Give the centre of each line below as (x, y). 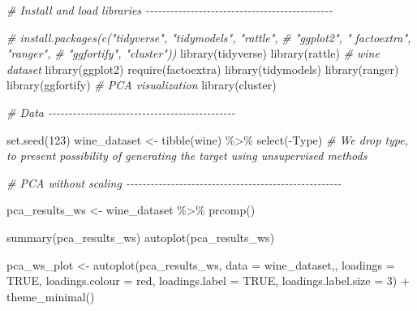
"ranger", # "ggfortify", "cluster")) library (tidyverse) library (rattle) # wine (193, 53)
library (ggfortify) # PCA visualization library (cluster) (142, 85)
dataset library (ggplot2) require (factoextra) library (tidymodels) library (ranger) (203, 69)
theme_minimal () (51, 296)
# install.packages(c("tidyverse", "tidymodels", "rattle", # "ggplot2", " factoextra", (209, 37)
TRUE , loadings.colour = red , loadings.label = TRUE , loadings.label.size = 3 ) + (208, 281)
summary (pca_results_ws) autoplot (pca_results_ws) (141, 237)
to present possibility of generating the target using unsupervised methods (187, 155)
